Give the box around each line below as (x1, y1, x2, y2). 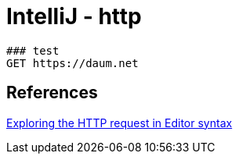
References (6, 83, 98, 103)
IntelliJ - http (6, 3, 142, 30)
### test (6, 44, 60, 57)
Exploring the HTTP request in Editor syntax (6, 116, 233, 130)
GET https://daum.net (6, 56, 139, 69)
